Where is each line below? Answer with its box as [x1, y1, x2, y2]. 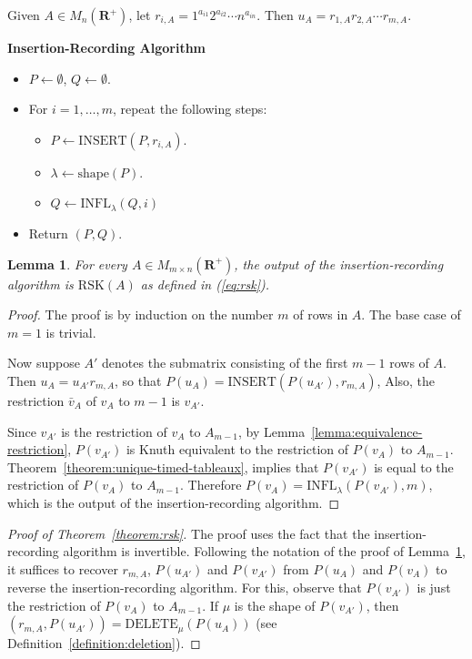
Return [28, 223, 68, 242]
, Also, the [377, 370, 436, 390]
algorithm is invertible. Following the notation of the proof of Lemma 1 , [63, 542, 466, 561]
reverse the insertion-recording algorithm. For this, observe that [7, 578, 362, 597]
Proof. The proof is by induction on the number [7, 305, 274, 324]
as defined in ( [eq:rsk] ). [140, 274, 270, 293]
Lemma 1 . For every [7, 254, 127, 273]
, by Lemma [237, 421, 306, 441]
